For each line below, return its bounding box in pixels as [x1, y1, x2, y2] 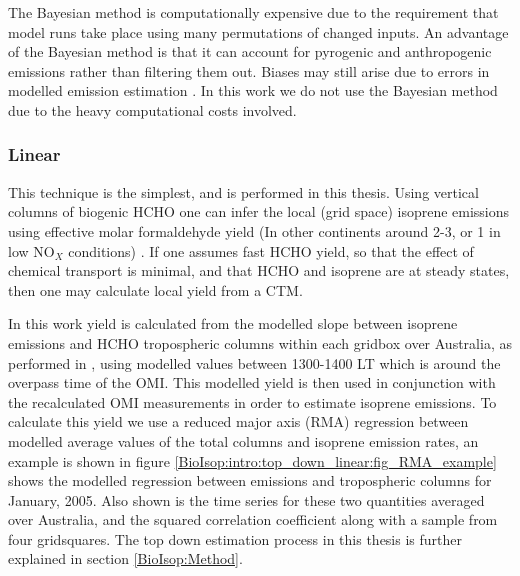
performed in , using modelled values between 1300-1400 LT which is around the [8, 352, 501, 373]
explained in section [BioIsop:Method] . [8, 548, 243, 569]
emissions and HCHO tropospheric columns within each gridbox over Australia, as [8, 332, 512, 353]
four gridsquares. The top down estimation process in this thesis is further [8, 528, 462, 549]
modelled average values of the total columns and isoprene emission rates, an [8, 430, 479, 451]
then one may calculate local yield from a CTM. [8, 279, 303, 300]
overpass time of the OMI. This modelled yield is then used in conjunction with [8, 372, 496, 393]
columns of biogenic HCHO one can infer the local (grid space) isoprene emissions [8, 201, 510, 222]
